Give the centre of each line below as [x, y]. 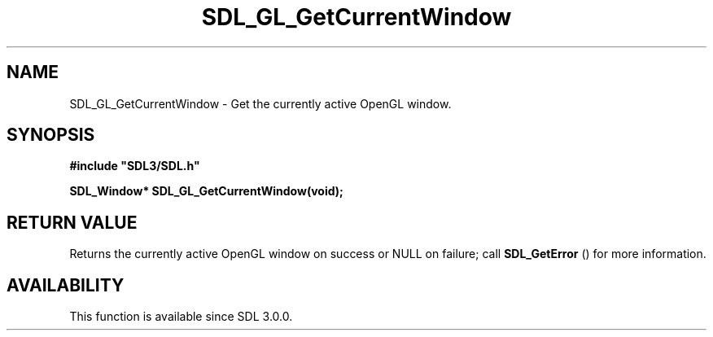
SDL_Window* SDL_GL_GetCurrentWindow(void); [206, 191]
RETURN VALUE [72, 222]
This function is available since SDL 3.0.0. [181, 317]
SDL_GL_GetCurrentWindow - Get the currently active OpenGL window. [260, 103]
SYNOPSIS [51, 135]
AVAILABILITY [66, 285]
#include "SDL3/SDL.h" [135, 166]
